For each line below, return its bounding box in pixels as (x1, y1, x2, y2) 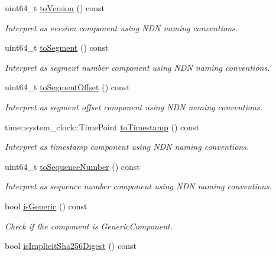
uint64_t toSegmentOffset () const (5, 81, 130, 93)
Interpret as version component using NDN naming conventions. (5, 21, 238, 34)
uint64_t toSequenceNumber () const (5, 160, 140, 172)
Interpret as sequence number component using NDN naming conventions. (5, 180, 272, 192)
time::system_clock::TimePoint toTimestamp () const (5, 120, 200, 133)
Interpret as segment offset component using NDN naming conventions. (5, 100, 263, 113)
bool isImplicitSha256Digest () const (5, 239, 137, 252)
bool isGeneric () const (5, 199, 87, 212)
